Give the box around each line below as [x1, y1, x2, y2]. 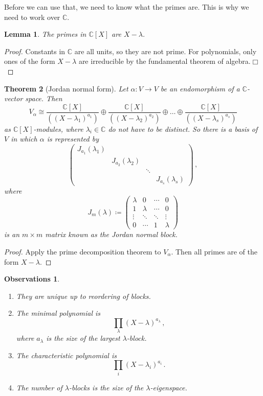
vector [4, 93, 23, 104]
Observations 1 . [4, 273, 60, 284]
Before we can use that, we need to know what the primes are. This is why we [4, 2, 249, 12]
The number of [16, 382, 62, 392]
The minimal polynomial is [16, 308, 101, 318]
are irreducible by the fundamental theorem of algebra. [78, 56, 251, 66]
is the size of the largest [46, 333, 120, 343]
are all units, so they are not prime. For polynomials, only [74, 45, 257, 56]
